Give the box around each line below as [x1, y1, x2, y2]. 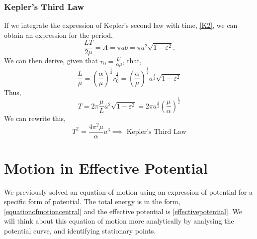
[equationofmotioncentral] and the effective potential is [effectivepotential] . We [4, 206, 242, 216]
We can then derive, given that [4, 55, 98, 66]
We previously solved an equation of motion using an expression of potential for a [4, 186, 253, 197]
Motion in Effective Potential [4, 157, 208, 178]
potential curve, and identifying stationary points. [4, 225, 156, 236]
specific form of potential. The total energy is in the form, [4, 196, 180, 207]
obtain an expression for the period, [4, 29, 113, 40]
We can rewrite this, [4, 113, 66, 123]
